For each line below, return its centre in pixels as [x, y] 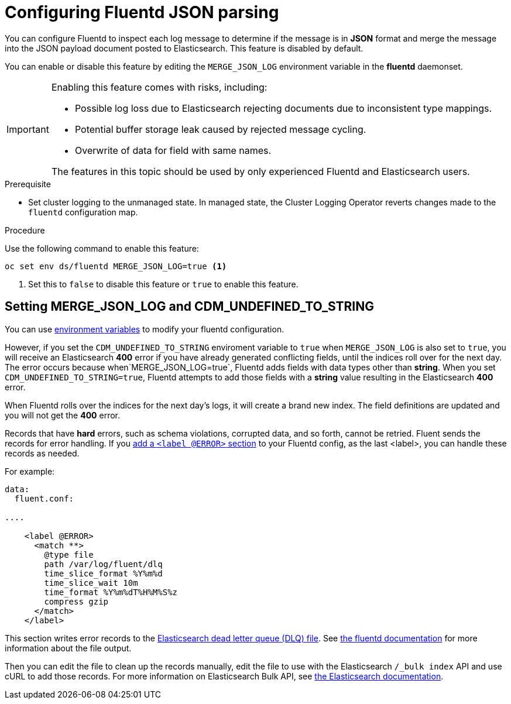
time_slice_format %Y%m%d [103, 573]
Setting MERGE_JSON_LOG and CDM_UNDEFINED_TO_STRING [190, 307]
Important [28, 129]
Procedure [25, 230]
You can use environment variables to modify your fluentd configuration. [145, 329]
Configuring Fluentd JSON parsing [142, 12]
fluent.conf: [44, 498]
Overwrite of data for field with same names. [173, 150]
